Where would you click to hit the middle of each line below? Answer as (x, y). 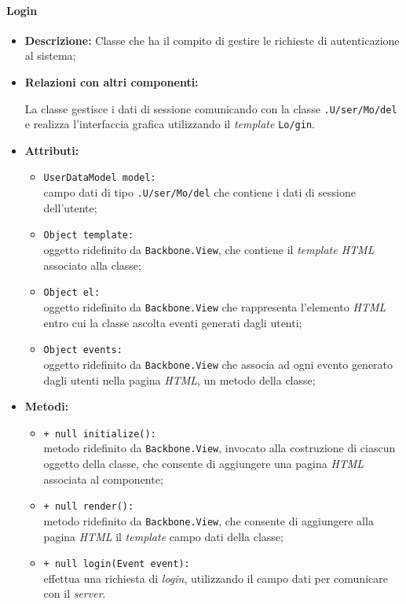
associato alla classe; (92, 265)
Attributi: (52, 150)
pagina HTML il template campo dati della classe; (163, 536)
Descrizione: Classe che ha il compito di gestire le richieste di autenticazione (212, 40)
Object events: (83, 350)
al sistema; (50, 55)
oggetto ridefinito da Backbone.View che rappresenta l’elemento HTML (215, 306)
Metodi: (47, 406)
